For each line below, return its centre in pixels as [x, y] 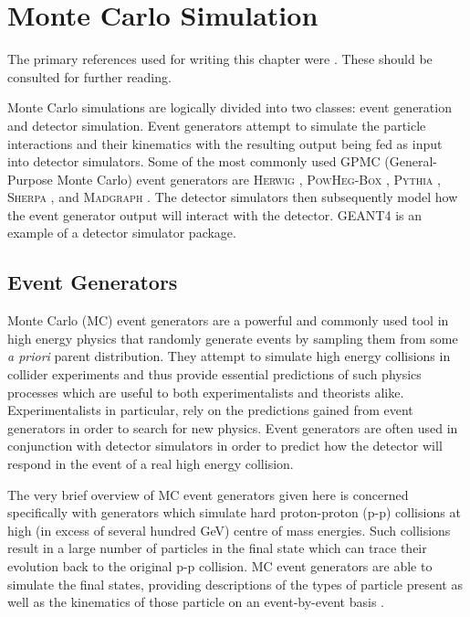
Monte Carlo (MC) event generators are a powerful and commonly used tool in [228, 320]
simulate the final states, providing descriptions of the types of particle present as [235, 584]
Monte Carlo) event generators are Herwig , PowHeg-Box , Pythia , [249, 179]
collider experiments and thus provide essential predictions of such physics [214, 374]
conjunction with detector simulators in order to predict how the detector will [225, 446]
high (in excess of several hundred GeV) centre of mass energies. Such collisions [229, 530]
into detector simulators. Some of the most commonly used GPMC [194, 161]
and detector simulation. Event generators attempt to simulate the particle [217, 125]
